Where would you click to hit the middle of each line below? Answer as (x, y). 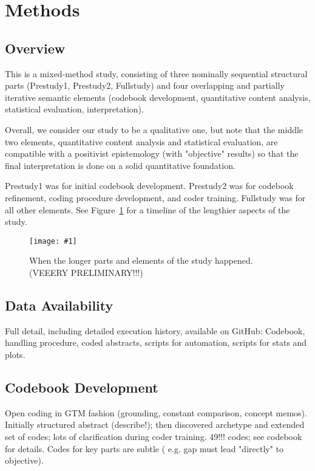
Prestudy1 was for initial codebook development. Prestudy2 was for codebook (149, 186)
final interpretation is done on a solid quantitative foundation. (120, 165)
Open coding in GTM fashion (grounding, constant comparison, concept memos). (156, 412)
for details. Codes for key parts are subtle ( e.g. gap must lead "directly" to (144, 448)
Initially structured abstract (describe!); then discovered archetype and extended (155, 425)
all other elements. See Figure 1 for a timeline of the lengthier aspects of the (147, 209)
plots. (15, 354)
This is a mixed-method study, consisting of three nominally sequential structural (156, 73)
